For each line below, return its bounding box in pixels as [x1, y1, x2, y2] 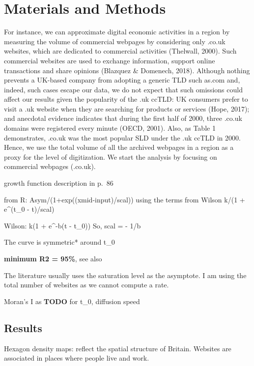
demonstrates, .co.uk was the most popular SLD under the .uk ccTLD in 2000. [4, 132, 241, 142]
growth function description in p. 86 [4, 178, 113, 188]
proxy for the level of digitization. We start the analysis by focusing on [4, 151, 217, 162]
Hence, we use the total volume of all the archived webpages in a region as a [4, 142, 234, 152]
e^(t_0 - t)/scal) [4, 204, 55, 214]
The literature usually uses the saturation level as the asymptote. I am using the [4, 270, 247, 280]
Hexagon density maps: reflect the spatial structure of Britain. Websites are [4, 343, 231, 353]
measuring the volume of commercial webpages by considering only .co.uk [4, 36, 226, 46]
